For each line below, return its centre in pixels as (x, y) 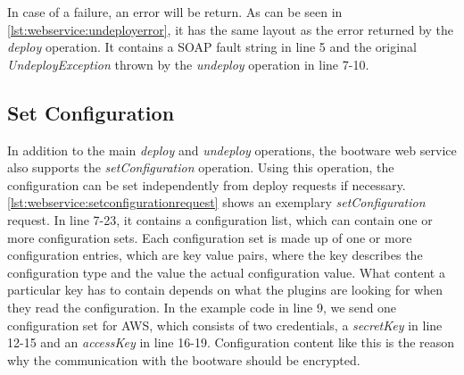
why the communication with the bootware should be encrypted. (184, 359)
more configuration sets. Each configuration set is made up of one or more (210, 237)
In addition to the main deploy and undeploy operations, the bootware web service (232, 150)
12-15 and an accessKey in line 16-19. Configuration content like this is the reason (231, 342)
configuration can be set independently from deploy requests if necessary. (207, 184)
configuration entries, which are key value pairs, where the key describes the (215, 255)
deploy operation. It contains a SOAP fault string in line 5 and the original (212, 47)
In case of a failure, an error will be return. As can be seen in (175, 12)
